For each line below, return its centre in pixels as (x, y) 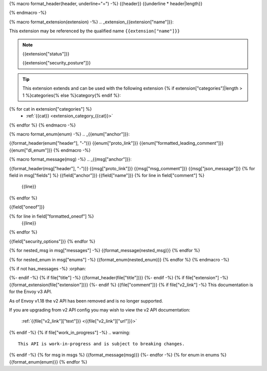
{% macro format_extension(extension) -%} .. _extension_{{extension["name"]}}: (91, 22)
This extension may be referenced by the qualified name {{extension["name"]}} (95, 31)
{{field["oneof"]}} (27, 207)
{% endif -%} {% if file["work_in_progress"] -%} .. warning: (70, 332)
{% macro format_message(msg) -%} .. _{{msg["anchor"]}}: (70, 159)
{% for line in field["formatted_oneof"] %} (51, 216)
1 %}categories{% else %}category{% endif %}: (72, 95)
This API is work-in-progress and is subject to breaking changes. (101, 344)
